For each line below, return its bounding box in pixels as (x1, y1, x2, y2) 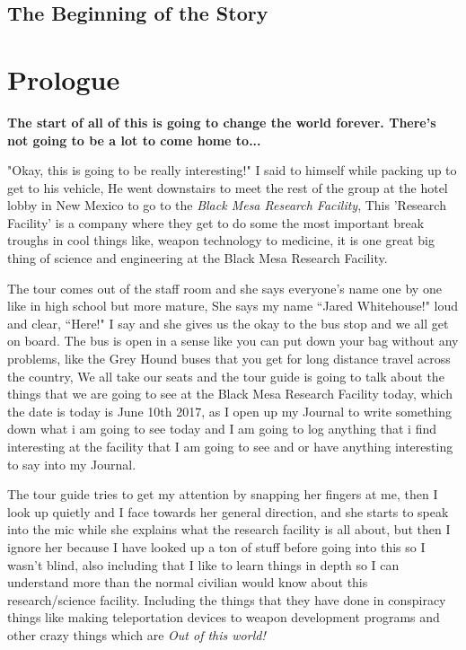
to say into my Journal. (7, 454, 136, 473)
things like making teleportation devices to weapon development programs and (7, 608, 440, 627)
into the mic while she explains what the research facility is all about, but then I (7, 520, 451, 539)
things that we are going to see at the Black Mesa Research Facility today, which (7, 384, 453, 403)
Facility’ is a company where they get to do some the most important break (7, 213, 425, 232)
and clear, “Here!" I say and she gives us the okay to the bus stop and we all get (7, 313, 449, 332)
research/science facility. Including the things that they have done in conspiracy (7, 590, 446, 609)
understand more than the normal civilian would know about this (7, 573, 368, 592)
